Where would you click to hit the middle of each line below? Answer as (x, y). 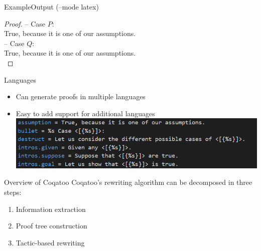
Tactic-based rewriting (50, 242)
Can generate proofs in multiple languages (81, 96)
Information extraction (51, 209)
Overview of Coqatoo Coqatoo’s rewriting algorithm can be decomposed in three (128, 182)
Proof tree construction (51, 226)
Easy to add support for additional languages (85, 113)
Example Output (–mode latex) (51, 7)
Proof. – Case (25, 23)
